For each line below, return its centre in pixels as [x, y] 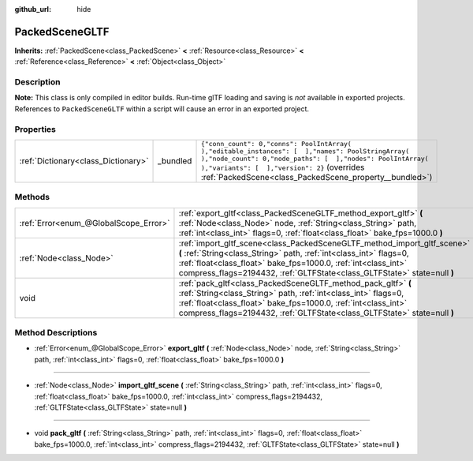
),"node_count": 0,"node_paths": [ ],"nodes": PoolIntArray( [315, 158]
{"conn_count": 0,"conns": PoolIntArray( [276, 143]
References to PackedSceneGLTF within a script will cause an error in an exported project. [162, 109]
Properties [35, 129]
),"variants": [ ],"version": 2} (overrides [283, 167]
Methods [32, 197]
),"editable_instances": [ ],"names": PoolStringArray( [305, 151]
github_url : [33, 9]
